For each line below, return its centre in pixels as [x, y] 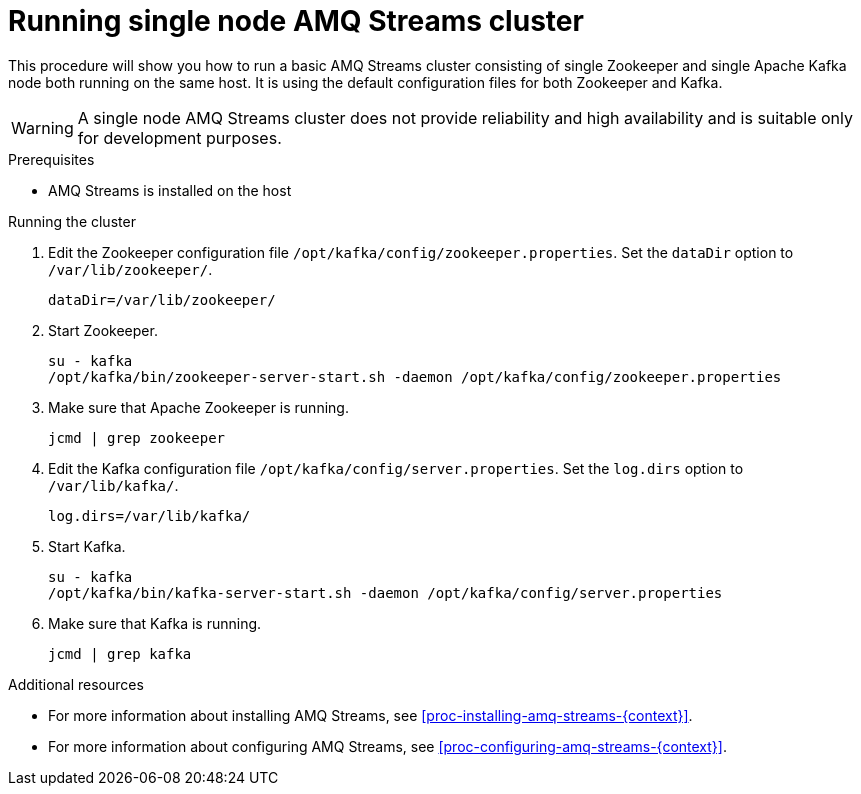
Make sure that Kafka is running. [155, 623]
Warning [42, 127]
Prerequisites [51, 159]
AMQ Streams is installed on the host [170, 190]
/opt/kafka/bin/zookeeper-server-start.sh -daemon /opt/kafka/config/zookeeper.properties [415, 376]
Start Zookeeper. [103, 330]
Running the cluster [72, 221]
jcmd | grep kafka [120, 653]
